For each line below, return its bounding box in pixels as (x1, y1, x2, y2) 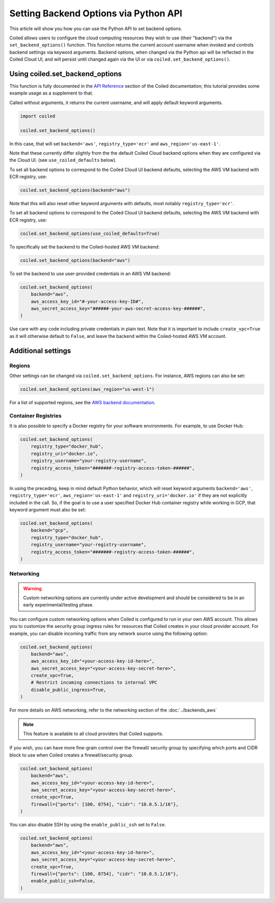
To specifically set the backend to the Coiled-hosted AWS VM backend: (9, 243, 160, 250)
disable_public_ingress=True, (31, 687, 106, 693)
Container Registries (9, 412, 62, 419)
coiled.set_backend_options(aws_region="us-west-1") (20, 386, 155, 392)
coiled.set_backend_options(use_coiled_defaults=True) (20, 230, 160, 236)
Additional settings (9, 346, 71, 355)
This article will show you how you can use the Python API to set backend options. (9, 26, 183, 32)
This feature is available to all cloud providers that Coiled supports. (23, 730, 163, 737)
